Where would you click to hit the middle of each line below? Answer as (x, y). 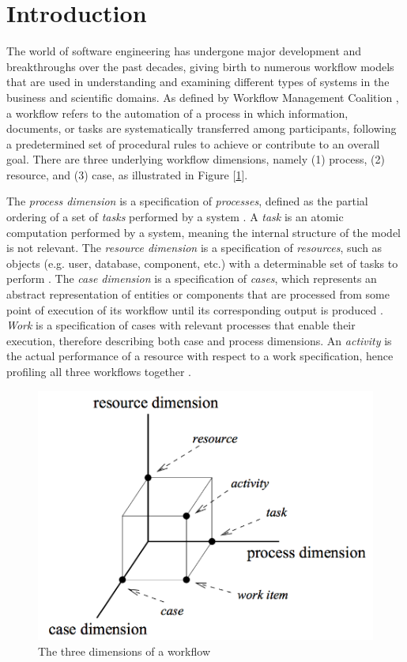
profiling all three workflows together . (99, 371)
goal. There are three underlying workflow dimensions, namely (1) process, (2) (196, 159)
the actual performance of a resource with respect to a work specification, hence (200, 356)
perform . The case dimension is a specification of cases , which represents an (192, 278)
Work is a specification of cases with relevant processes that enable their (181, 325)
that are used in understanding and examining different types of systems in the (198, 82)
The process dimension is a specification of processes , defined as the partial (187, 201)
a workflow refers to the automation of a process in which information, (177, 113)
